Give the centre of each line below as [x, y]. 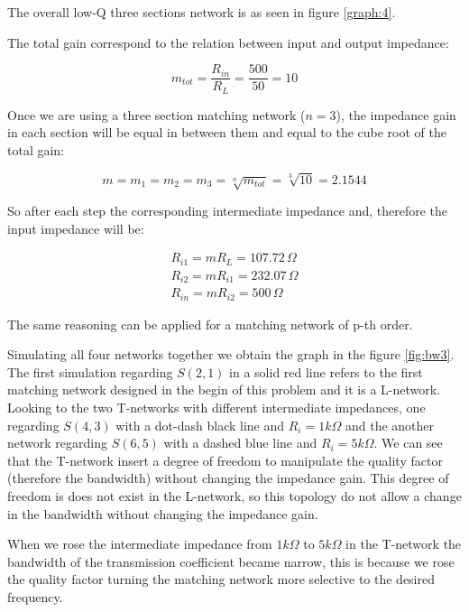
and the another [390, 425]
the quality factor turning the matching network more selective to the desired [221, 579]
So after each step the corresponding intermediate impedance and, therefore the [228, 211]
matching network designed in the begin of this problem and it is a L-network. [224, 389]
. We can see [408, 443]
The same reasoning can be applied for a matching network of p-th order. [210, 324]
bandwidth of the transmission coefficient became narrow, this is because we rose [231, 561]
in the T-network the [404, 544]
